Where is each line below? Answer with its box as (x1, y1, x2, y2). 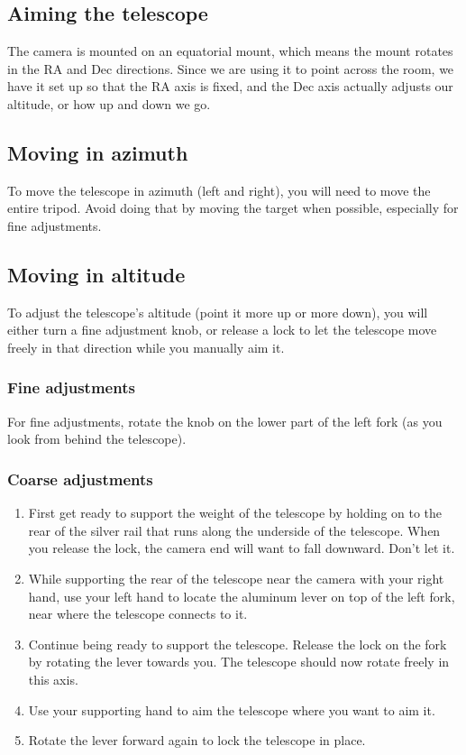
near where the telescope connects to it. (28, 604, 248, 623)
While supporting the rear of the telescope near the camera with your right (28, 568, 444, 587)
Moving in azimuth (7, 138, 188, 166)
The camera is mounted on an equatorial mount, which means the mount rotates (7, 41, 453, 60)
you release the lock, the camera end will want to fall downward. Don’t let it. (28, 539, 455, 557)
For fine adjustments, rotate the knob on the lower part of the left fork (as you (7, 411, 443, 430)
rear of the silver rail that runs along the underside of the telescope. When (28, 520, 441, 539)
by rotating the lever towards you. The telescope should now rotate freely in (28, 652, 450, 671)
